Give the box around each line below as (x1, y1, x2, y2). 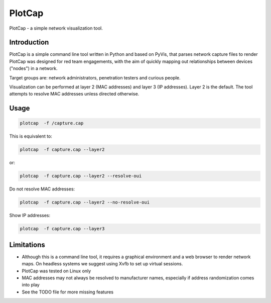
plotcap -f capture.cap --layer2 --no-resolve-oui (20, 199, 150, 206)
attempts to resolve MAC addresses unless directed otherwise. (9, 91, 140, 97)
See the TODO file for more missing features (22, 289, 114, 295)
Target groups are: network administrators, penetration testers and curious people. (9, 74, 181, 80)
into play (22, 282, 40, 288)
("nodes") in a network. (9, 65, 58, 71)
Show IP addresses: (9, 213, 51, 219)
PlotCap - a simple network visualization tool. (9, 25, 103, 31)
